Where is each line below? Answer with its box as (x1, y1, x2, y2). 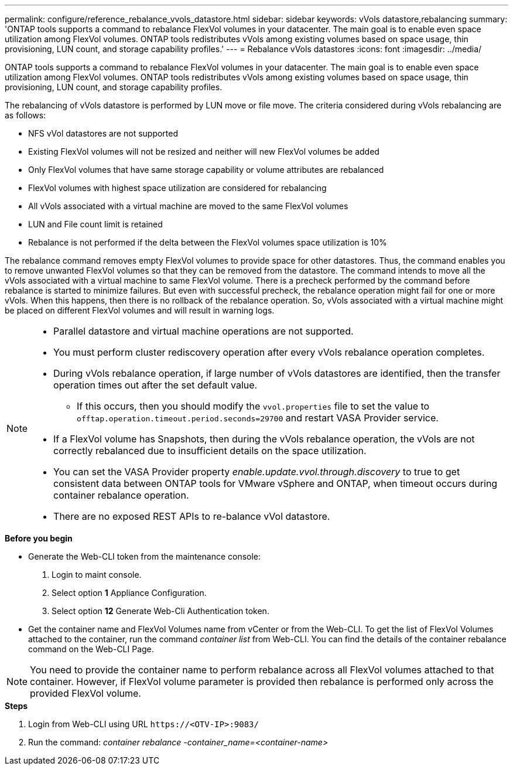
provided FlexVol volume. (30, 687, 141, 699)
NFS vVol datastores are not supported (28, 128, 179, 138)
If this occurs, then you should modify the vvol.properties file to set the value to (77, 400, 430, 412)
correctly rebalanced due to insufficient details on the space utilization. (53, 445, 367, 456)
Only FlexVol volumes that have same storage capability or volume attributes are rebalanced (28, 165, 384, 175)
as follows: (5, 110, 46, 120)
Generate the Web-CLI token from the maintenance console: (28, 551, 261, 561)
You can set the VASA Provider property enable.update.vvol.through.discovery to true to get (53, 466, 460, 478)
